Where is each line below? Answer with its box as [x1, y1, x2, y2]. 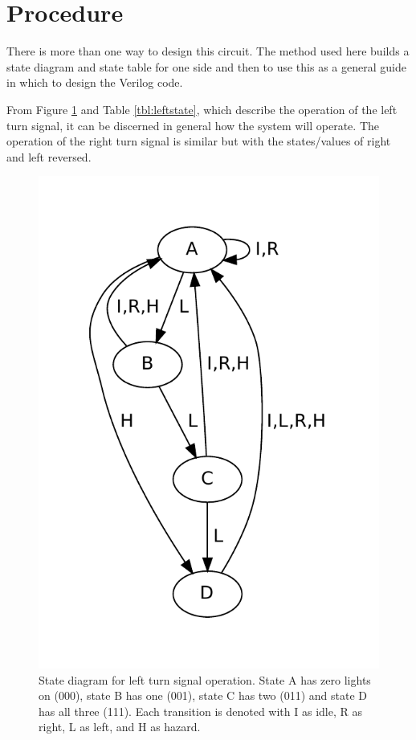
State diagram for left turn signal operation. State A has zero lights [39, 671, 371, 688]
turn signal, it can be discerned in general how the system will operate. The [6, 117, 380, 133]
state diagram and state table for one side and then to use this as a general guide [6, 58, 406, 75]
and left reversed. [6, 148, 92, 165]
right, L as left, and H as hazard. [39, 718, 201, 735]
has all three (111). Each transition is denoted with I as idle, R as [39, 702, 362, 719]
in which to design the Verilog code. [6, 74, 183, 91]
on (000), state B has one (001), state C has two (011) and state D [39, 687, 368, 704]
